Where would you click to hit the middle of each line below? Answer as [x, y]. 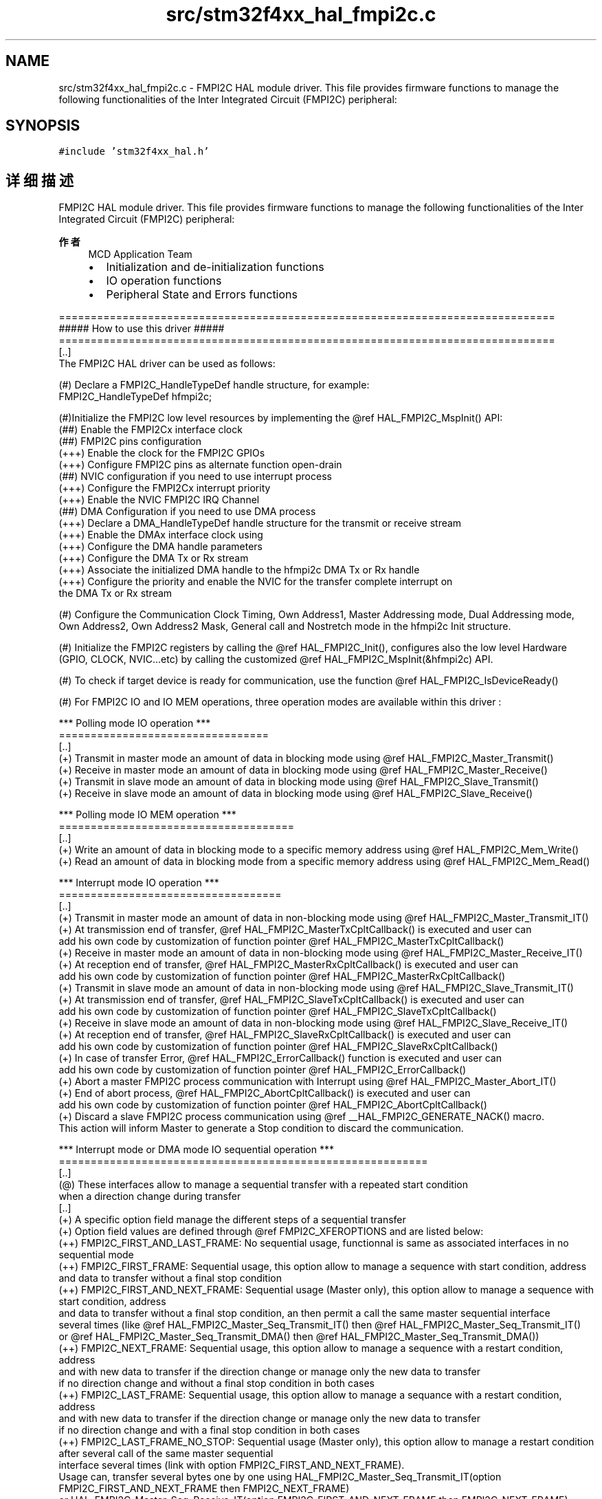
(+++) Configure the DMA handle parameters [160, 547]
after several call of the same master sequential [166, 1454]
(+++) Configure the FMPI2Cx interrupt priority [165, 488]
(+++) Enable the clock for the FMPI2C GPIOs [162, 453]
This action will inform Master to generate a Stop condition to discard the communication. [261, 1128]
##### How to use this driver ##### [142, 329]
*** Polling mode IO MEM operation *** [147, 815]
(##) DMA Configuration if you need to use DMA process [187, 512]
